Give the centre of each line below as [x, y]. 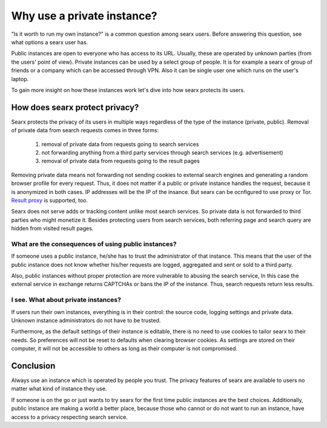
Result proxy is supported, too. [49, 200]
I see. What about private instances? [66, 300]
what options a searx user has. [50, 42]
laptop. [20, 79]
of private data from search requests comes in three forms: [85, 130]
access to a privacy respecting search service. [70, 417]
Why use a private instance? [84, 16]
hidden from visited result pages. [52, 229]
